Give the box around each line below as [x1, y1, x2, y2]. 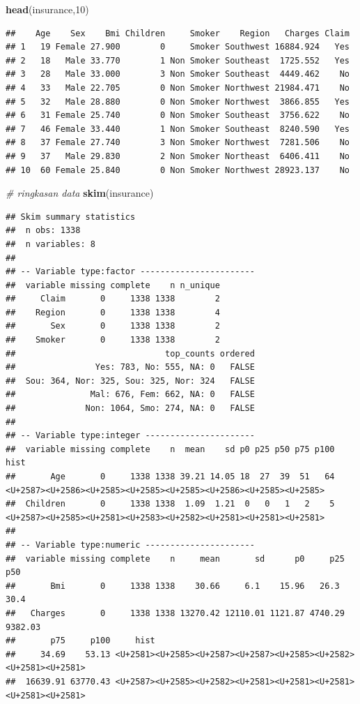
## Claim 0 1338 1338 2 [6, 294, 220, 304]
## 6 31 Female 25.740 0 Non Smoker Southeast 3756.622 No [6, 110, 350, 121]
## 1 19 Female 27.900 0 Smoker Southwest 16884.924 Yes [6, 42, 350, 52]
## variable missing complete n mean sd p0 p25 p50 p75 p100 [6, 444, 335, 454]
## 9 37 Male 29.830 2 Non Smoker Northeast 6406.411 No [6, 151, 350, 161]
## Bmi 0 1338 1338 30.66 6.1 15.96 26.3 [6, 581, 340, 591]
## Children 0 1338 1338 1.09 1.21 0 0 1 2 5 [6, 499, 335, 509]
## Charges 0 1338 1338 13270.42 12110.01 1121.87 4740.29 [6, 608, 345, 618]
